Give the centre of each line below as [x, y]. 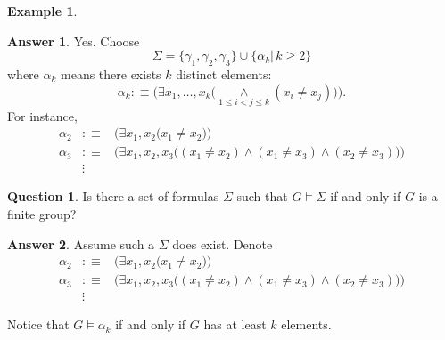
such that [262, 196]
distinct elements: [224, 73]
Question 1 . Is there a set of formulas [113, 196]
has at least [235, 324]
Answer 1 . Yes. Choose [74, 40]
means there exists [111, 73]
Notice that [38, 324]
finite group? [42, 214]
